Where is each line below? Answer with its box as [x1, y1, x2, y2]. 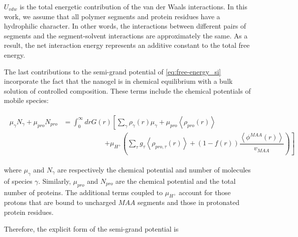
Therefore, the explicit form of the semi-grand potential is [4, 223, 179, 234]
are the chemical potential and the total [115, 175, 236, 186]
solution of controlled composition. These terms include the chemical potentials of [4, 85, 251, 96]
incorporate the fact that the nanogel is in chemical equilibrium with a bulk [4, 76, 233, 86]
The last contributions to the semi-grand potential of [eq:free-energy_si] [4, 66, 221, 76]
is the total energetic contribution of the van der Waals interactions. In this [19, 1, 247, 11]
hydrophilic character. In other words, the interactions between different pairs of [4, 21, 246, 31]
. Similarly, [38, 175, 71, 186]
